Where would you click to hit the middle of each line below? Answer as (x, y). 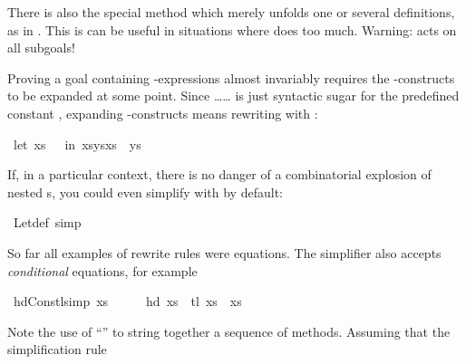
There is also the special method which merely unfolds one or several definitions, (231, 12)
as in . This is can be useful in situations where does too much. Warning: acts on (232, 29)
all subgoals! (41, 48)
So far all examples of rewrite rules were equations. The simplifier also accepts (224, 252)
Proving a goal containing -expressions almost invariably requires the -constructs (231, 77)
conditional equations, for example (102, 270)
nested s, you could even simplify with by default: (145, 192)
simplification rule (57, 349)
